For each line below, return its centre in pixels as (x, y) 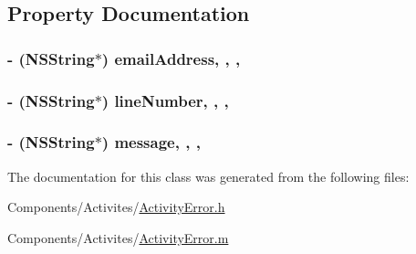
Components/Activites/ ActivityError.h (116, 207)
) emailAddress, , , (171, 58)
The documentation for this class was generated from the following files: (208, 176)
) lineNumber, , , (165, 100)
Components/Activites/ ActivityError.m (118, 237)
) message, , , (151, 142)
